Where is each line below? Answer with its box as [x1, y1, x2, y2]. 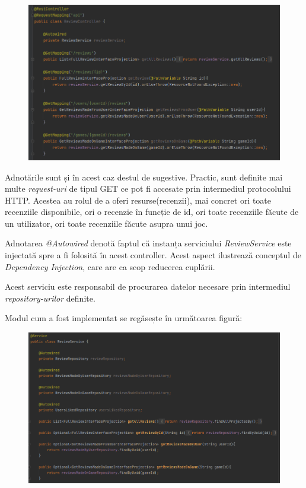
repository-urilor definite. [5, 291, 95, 304]
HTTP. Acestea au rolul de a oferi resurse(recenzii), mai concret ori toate [5, 194, 272, 206]
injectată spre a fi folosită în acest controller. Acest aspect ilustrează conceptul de [5, 249, 301, 261]
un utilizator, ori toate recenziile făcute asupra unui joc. [5, 217, 208, 229]
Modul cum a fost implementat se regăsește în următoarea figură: [5, 312, 243, 324]
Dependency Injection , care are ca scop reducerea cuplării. [5, 260, 215, 272]
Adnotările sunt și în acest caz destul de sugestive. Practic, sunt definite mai [5, 170, 283, 183]
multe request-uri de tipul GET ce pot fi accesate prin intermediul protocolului [5, 182, 291, 195]
